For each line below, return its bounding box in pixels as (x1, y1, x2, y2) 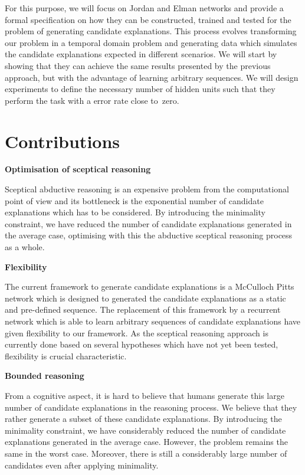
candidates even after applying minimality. (5, 458, 159, 471)
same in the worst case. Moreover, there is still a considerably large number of (5, 447, 287, 459)
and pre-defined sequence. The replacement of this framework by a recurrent (5, 303, 281, 316)
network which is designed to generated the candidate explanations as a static (5, 291, 286, 304)
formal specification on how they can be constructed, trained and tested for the (5, 13, 291, 25)
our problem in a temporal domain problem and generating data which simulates (5, 36, 297, 48)
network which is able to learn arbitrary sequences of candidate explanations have (5, 315, 301, 327)
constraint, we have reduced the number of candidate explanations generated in (5, 217, 292, 230)
